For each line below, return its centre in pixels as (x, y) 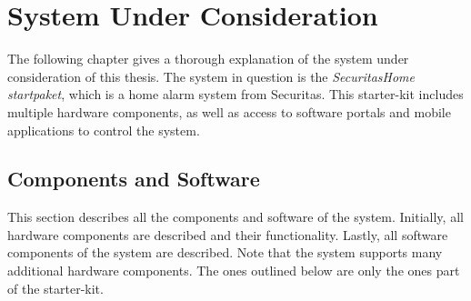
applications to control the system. (104, 130)
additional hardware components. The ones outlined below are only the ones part (234, 271)
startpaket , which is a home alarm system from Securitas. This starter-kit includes (235, 94)
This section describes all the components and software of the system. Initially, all (235, 217)
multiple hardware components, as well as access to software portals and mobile (229, 111)
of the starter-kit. (55, 288)
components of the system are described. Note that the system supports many (225, 252)
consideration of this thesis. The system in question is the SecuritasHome (211, 76)
